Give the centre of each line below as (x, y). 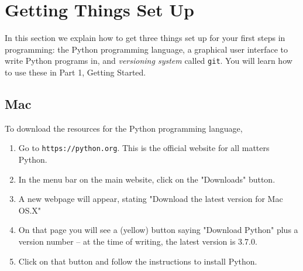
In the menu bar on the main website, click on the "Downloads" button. (147, 179)
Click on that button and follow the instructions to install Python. (138, 261)
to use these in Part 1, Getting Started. (75, 72)
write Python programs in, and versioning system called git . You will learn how (149, 61)
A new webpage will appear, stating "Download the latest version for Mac (151, 199)
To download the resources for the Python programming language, (124, 128)
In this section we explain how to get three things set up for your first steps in (145, 38)
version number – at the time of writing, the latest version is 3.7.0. (138, 241)
